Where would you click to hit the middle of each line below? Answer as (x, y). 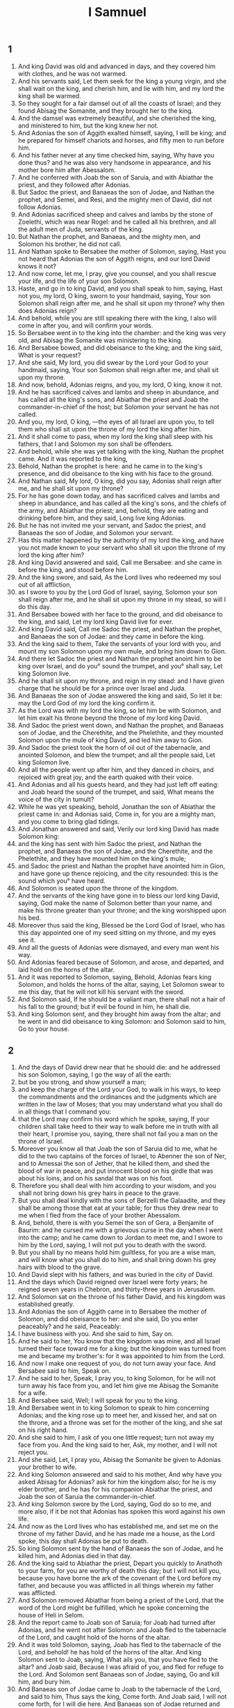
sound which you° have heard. (62, 880)
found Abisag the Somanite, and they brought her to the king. (106, 110)
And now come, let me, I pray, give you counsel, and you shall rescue (117, 273)
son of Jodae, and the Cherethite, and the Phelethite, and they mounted (120, 732)
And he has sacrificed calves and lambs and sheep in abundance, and (118, 392)
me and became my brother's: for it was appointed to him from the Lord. (121, 1356)
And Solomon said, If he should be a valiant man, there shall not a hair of (122, 999)
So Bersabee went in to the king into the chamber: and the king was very (122, 332)
